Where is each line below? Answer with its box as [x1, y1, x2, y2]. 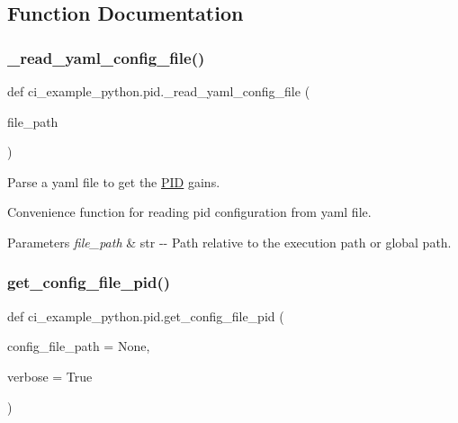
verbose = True [7, 366, 93, 385]
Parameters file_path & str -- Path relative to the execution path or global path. [7, 232, 452, 251]
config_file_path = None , [7, 337, 150, 355]
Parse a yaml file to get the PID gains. [7, 172, 220, 191]
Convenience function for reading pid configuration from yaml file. [7, 202, 372, 221]
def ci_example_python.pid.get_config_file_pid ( [7, 306, 284, 325]
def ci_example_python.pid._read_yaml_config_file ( [7, 82, 310, 100]
